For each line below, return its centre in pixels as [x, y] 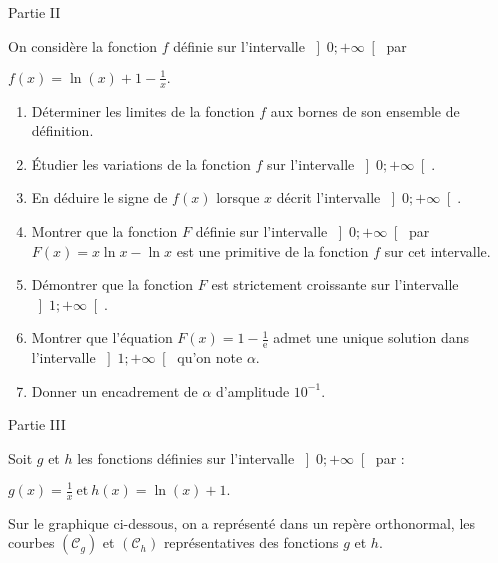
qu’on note [210, 357]
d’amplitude [253, 390]
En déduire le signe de [99, 197]
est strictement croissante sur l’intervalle [335, 284]
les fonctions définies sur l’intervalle [186, 457]
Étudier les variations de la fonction [141, 163]
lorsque [238, 197]
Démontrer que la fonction [112, 284]
